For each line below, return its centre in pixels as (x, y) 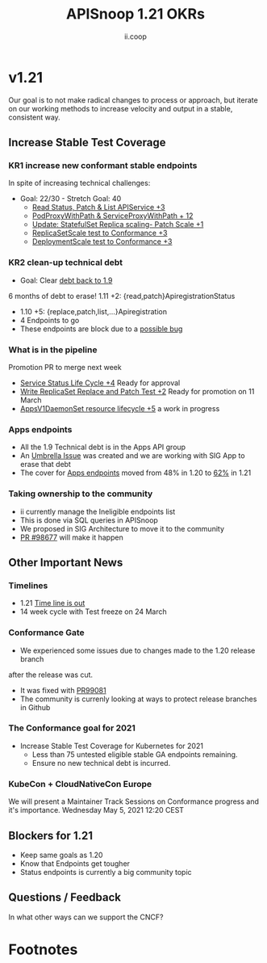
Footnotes (43, 949)
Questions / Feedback (65, 898)
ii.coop (136, 36)
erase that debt (45, 465)
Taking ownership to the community (81, 494)
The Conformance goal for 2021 (72, 728)
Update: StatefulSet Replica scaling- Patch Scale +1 (118, 225)
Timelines (28, 585)
